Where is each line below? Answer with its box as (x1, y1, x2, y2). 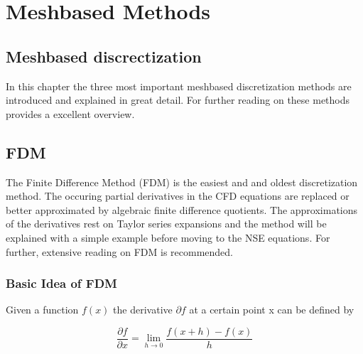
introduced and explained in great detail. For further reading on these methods (6, 92, 350, 107)
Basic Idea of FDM (6, 274, 117, 292)
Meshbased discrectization (6, 45, 202, 67)
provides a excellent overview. (6, 106, 135, 121)
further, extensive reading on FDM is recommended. (6, 244, 233, 259)
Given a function (6, 302, 79, 317)
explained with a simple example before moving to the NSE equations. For (6, 230, 330, 245)
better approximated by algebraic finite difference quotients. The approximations (6, 202, 358, 217)
